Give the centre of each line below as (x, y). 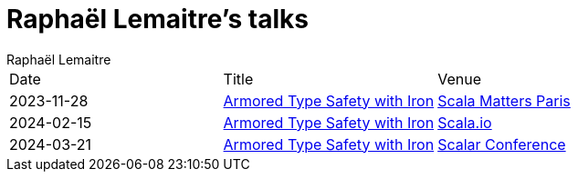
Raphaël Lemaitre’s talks (158, 19)
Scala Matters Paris (504, 100)
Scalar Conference (502, 144)
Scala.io (465, 122)
